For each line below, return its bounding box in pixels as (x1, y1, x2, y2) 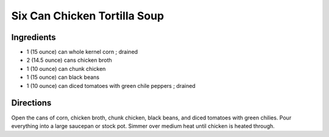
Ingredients (11, 32, 56, 42)
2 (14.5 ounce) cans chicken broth (26, 56, 112, 64)
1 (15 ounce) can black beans (26, 73, 100, 81)
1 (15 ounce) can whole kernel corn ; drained (26, 48, 138, 56)
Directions (11, 98, 52, 109)
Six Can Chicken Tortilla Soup (11, 9, 164, 22)
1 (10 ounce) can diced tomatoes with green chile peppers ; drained (26, 82, 196, 89)
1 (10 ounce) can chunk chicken (26, 65, 106, 72)
